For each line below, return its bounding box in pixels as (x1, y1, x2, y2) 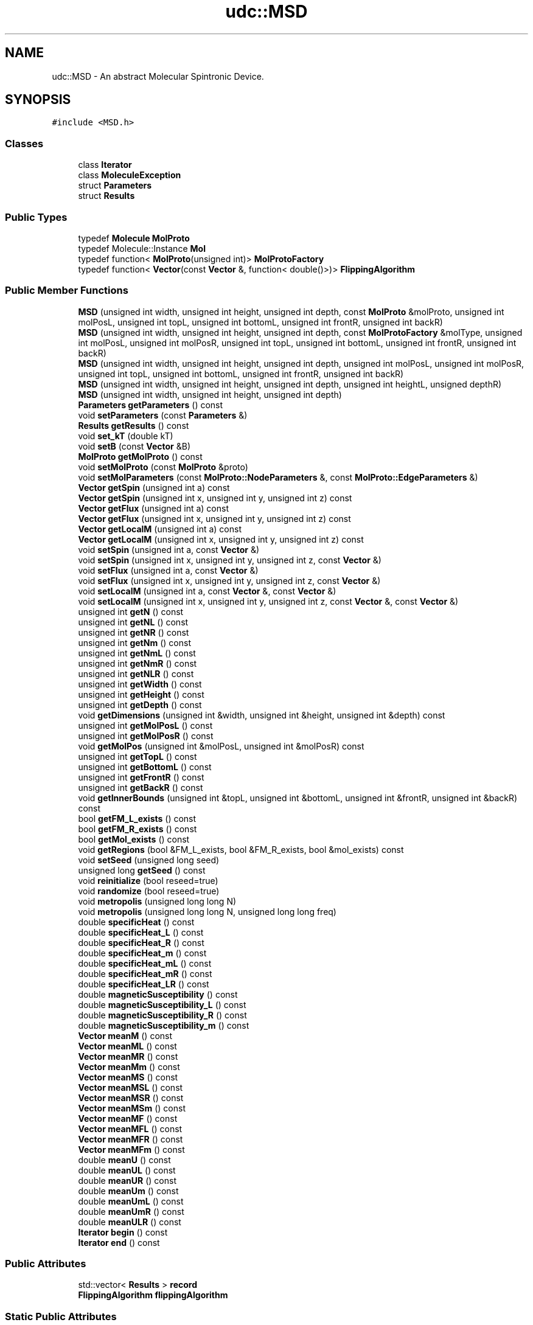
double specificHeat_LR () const (78, 978, 209, 989)
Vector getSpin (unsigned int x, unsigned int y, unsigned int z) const (78, 492, 352, 503)
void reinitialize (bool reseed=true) (78, 875, 218, 886)
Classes (5, 137, 44, 150)
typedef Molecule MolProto (78, 232, 190, 243)
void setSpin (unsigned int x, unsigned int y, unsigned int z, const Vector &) (78, 554, 381, 565)
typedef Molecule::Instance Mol (78, 243, 206, 254)
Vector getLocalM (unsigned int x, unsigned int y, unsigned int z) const (78, 534, 364, 544)
